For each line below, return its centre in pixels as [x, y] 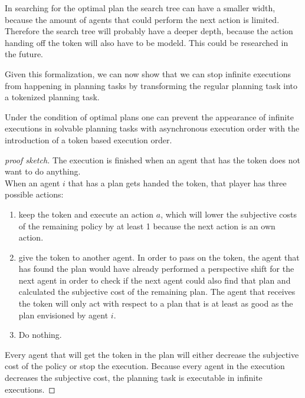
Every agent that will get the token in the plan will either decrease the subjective [152, 354]
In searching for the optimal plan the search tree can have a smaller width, [140, 8]
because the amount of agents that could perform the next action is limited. [142, 19]
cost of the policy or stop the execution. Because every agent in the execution [145, 366]
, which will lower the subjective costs [229, 214]
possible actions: [34, 194]
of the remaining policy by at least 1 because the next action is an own [147, 226]
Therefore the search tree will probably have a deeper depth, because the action [149, 31]
